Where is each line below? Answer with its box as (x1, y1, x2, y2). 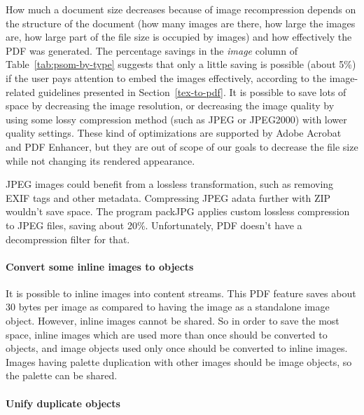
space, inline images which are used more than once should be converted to (6, 327, 328, 341)
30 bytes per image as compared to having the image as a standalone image (6, 299, 330, 314)
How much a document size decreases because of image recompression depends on (6, 2, 356, 16)
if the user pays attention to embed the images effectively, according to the (6, 70, 326, 85)
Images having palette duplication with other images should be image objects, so (6, 354, 352, 369)
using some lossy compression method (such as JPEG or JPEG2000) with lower (6, 111, 347, 126)
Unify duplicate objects (6, 395, 120, 410)
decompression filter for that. (6, 231, 130, 246)
